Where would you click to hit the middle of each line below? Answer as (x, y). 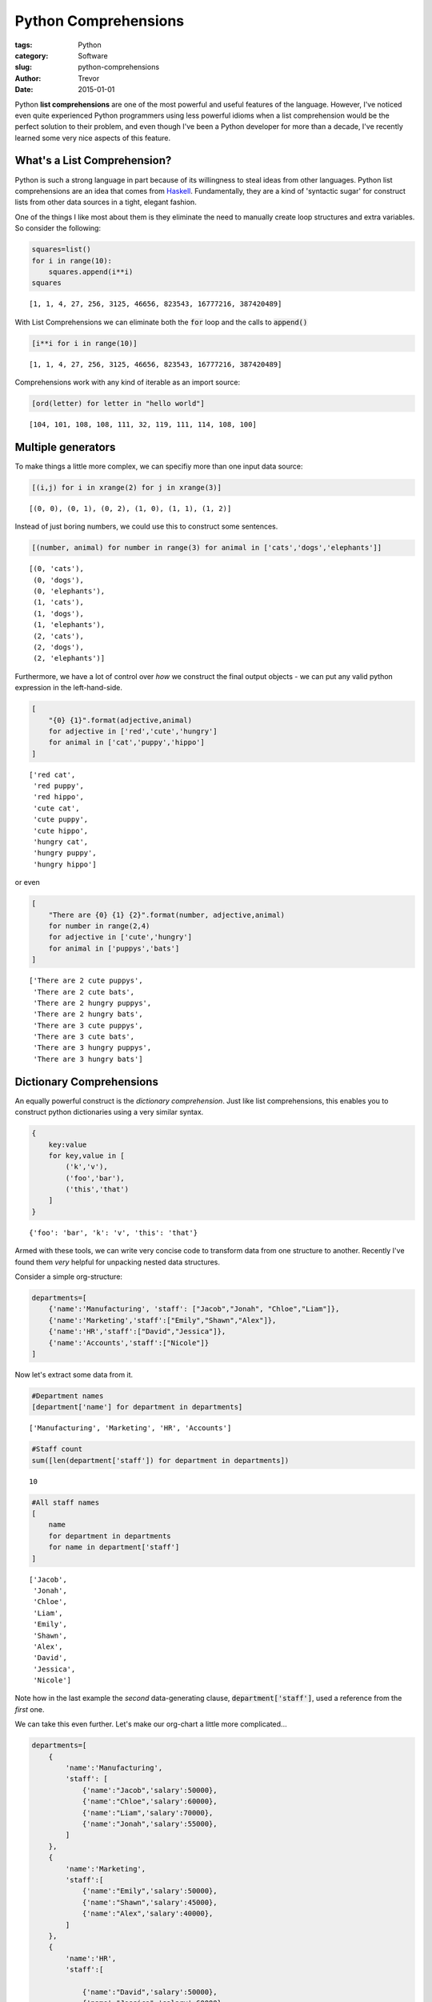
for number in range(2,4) (99, 926)
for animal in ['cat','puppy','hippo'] (127, 742)
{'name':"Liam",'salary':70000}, (148, 1813)
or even (27, 882)
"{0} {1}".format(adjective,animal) (120, 720)
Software (93, 55)
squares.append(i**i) (91, 271)
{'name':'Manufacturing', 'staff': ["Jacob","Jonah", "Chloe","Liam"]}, (194, 1309)
